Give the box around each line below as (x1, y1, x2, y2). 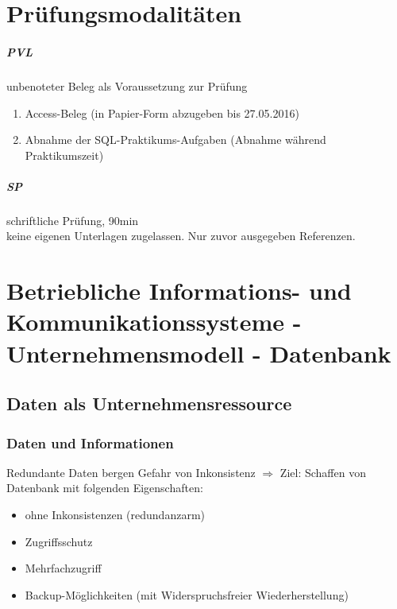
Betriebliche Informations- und (6, 274, 352, 307)
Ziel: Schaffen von (279, 464, 366, 480)
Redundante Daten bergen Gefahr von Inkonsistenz (6, 464, 256, 480)
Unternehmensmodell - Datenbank (6, 336, 391, 369)
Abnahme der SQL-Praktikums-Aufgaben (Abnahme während (25, 131, 326, 148)
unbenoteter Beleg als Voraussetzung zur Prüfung (6, 77, 248, 94)
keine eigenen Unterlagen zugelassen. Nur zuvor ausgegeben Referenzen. (6, 227, 356, 244)
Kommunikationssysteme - (6, 305, 302, 338)
